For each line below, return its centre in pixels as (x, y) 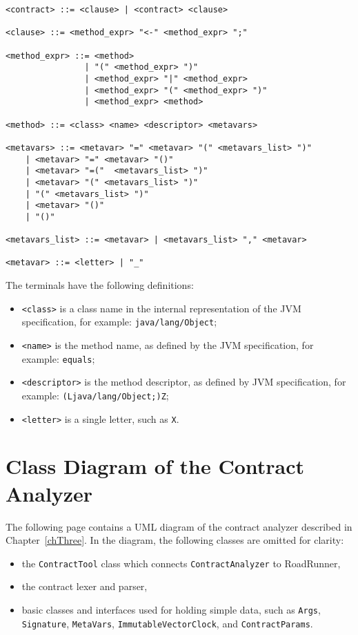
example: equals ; (58, 358)
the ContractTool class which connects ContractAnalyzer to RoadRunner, (181, 563)
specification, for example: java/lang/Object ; (119, 322)
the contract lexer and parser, (84, 586)
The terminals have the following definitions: (100, 285)
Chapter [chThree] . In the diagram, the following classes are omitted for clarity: (175, 540)
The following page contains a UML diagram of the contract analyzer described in (179, 526)
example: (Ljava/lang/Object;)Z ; (95, 395)
